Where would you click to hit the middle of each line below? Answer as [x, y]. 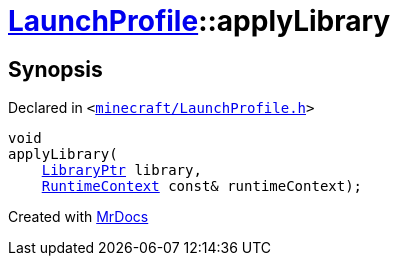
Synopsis [55, 69]
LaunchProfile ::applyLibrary [199, 21]
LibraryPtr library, [121, 170]
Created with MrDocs [78, 217]
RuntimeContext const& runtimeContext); [202, 186]
